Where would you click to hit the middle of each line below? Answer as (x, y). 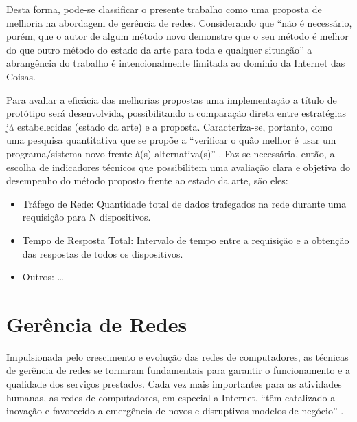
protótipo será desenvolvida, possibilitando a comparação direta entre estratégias (176, 113)
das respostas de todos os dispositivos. (103, 253)
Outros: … (43, 277)
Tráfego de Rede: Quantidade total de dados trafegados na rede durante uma (184, 203)
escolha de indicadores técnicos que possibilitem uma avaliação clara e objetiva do (178, 167)
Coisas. (21, 76)
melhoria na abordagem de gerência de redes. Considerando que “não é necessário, (179, 22)
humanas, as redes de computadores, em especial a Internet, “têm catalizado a (171, 397)
